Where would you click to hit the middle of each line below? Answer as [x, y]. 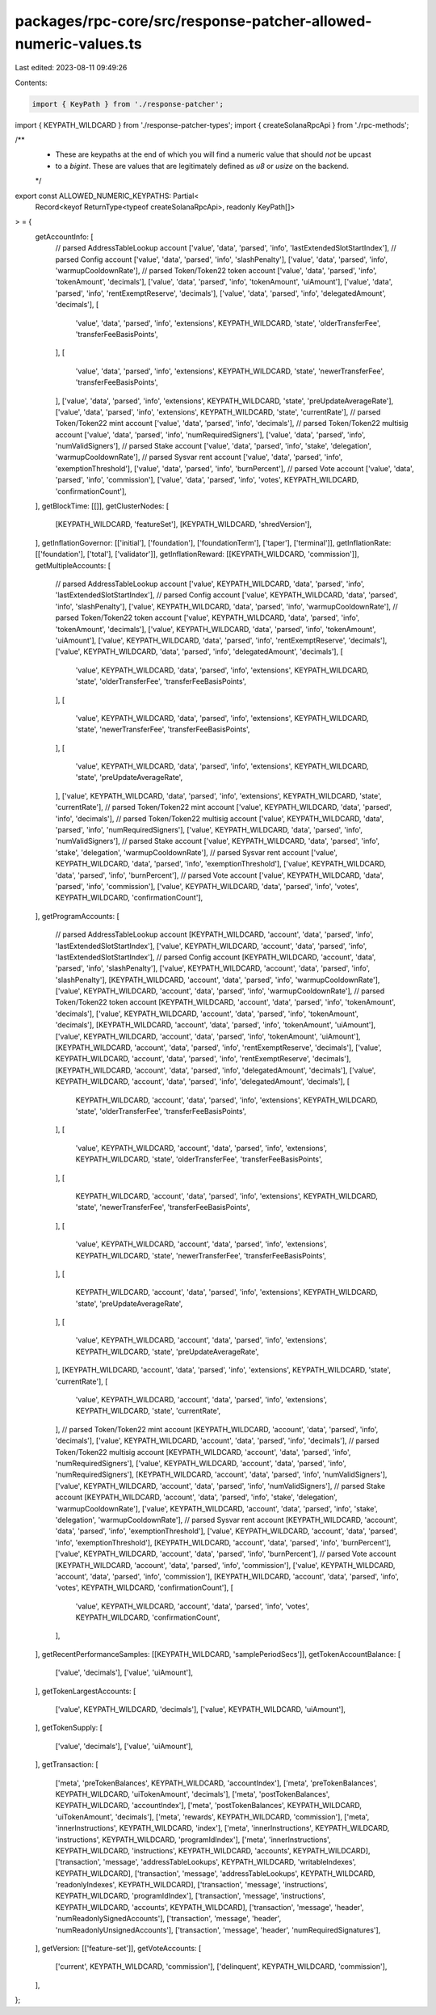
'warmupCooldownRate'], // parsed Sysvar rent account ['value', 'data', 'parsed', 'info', [199, 457]
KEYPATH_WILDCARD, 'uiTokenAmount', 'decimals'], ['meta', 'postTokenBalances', [193, 1794]
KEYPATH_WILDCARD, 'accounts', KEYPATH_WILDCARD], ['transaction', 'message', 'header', [210, 1907]
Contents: [31, 82]
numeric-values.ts [79, 44]
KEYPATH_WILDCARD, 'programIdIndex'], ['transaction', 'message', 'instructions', [191, 1896]
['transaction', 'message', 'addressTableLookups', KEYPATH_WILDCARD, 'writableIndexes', [206, 1862]
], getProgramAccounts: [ [78, 916]
